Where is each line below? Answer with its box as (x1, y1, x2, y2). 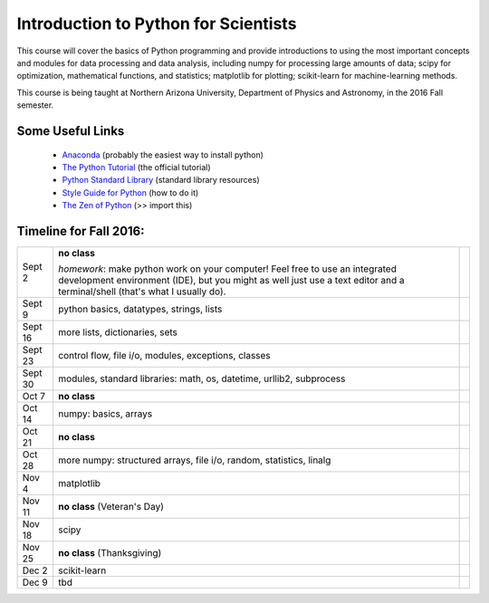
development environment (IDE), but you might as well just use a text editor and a (58, 273, 405, 286)
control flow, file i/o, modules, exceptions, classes (58, 349, 271, 361)
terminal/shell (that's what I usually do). (58, 285, 226, 298)
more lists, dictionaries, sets (58, 326, 178, 339)
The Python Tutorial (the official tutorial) (62, 161, 212, 172)
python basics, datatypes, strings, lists (58, 302, 223, 315)
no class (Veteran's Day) (58, 500, 165, 512)
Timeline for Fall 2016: (16, 223, 145, 239)
